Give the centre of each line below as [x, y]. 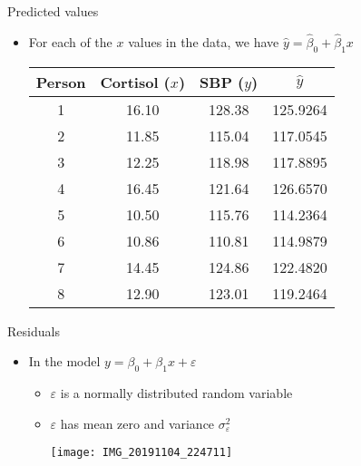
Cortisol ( [135, 82]
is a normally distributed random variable [176, 393]
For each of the [70, 41]
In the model [64, 361]
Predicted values [53, 11]
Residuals [34, 330]
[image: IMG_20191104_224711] [141, 453]
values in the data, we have [204, 41]
